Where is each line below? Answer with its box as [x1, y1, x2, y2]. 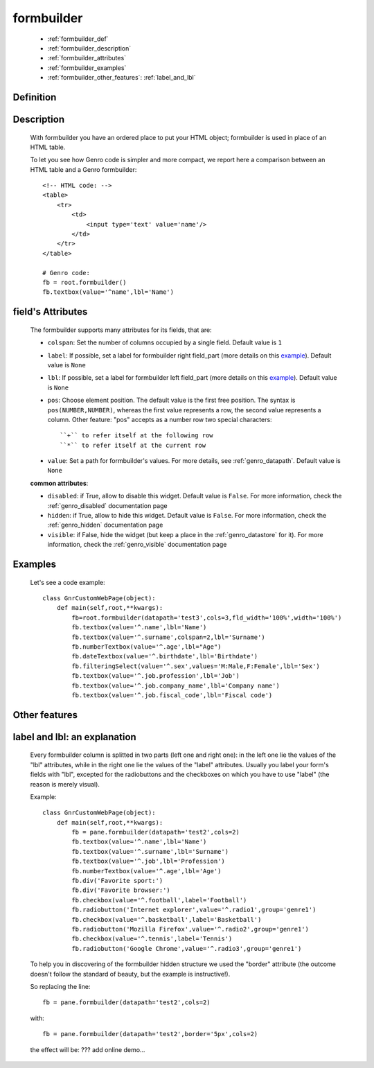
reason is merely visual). [30, 780, 100, 788]
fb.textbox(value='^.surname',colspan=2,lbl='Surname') [71, 633, 266, 641]
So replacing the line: [30, 982, 91, 990]
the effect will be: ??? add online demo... [30, 1045, 145, 1053]
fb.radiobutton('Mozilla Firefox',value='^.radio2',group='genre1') [71, 925, 310, 933]
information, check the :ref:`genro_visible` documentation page [47, 541, 227, 549]
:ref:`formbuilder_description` [47, 44, 132, 52]
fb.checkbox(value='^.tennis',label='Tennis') [71, 935, 233, 943]
